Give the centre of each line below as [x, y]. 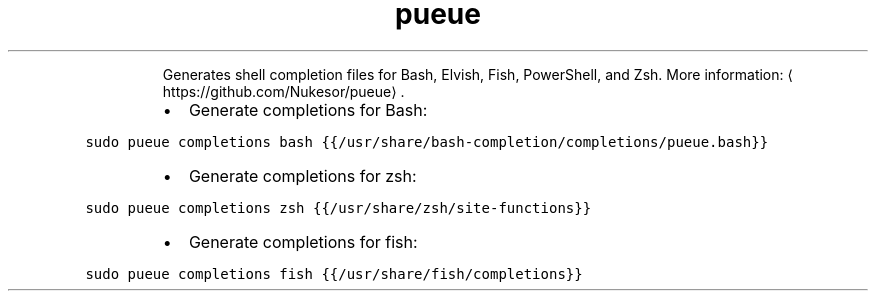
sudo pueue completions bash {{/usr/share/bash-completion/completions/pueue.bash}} [427, 141]
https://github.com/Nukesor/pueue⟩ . [283, 91]
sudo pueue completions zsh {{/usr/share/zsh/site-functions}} [338, 207]
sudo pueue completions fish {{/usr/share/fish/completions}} [334, 273]
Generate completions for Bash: [308, 109]
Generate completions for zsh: [302, 175]
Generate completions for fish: [303, 241]
